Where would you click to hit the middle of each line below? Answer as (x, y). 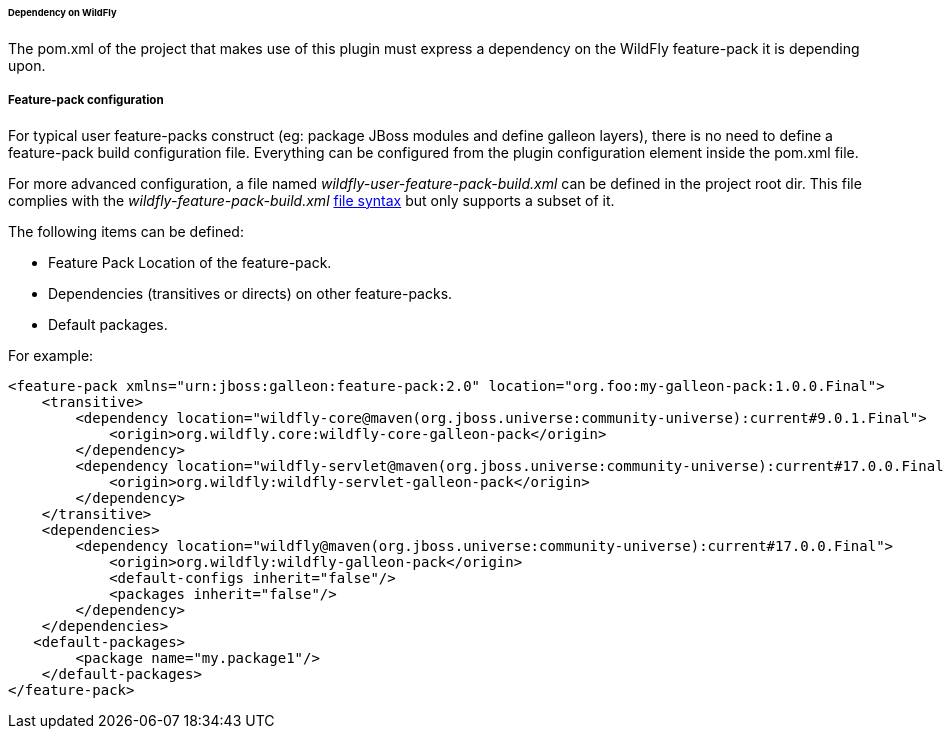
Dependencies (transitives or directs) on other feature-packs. (250, 293)
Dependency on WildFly (62, 12)
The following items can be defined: (126, 231)
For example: (51, 355)
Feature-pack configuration (86, 100)
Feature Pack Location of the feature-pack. (190, 262)
